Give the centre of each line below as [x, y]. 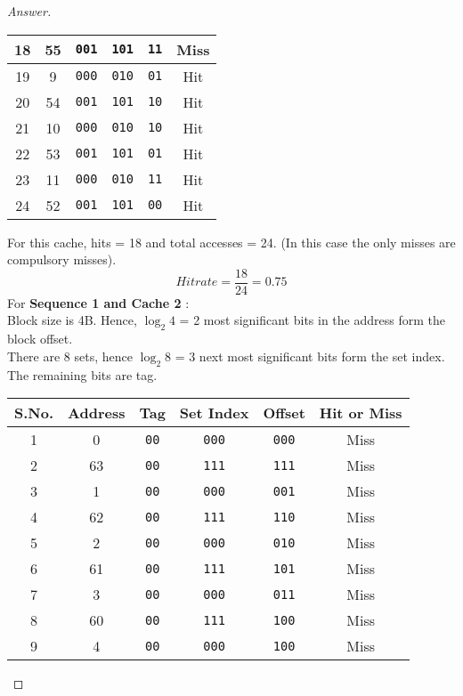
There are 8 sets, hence [70, 356]
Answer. [29, 11]
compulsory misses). [62, 259]
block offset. [40, 339]
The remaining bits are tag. [82, 374]
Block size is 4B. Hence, [72, 320]
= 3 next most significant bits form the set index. [310, 356]
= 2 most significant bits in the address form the [312, 320]
